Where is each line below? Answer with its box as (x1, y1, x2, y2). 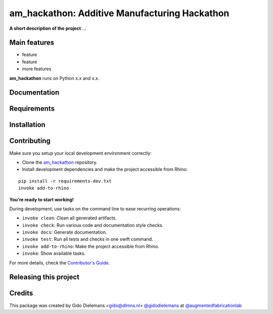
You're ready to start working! (9, 196, 74, 202)
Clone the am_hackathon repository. (22, 159, 98, 165)
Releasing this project (9, 273, 80, 282)
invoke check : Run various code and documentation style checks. (22, 222, 164, 228)
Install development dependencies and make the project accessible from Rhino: (22, 166, 188, 172)
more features (22, 66, 52, 72)
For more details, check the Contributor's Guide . (9, 259, 110, 265)
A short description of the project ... (9, 25, 86, 31)
